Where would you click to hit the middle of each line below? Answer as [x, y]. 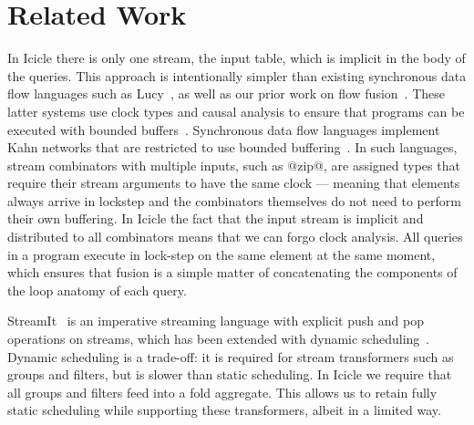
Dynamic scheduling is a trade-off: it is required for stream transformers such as [231, 356]
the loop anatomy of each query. [97, 290]
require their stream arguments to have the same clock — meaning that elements [234, 183]
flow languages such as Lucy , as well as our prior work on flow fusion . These [226, 93]
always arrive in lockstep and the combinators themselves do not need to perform [234, 200]
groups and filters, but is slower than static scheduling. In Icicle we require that [230, 374]
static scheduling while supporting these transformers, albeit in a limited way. [224, 410]
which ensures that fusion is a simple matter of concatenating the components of [232, 272]
